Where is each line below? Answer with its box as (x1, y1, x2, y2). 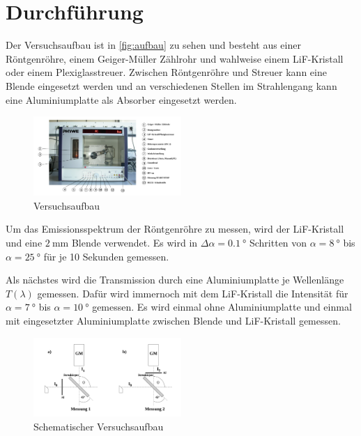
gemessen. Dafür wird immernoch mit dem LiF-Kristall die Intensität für (37, 286, 348, 300)
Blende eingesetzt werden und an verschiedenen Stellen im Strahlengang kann (6, 78, 337, 93)
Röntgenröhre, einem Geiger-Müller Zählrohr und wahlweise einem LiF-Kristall (6, 51, 344, 65)
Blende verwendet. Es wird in (71, 235, 198, 249)
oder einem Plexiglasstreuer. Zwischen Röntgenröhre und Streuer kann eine (6, 65, 327, 79)
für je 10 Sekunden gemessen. (43, 249, 169, 263)
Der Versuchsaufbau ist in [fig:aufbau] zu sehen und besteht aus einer (6, 38, 301, 52)
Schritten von (249, 235, 307, 249)
